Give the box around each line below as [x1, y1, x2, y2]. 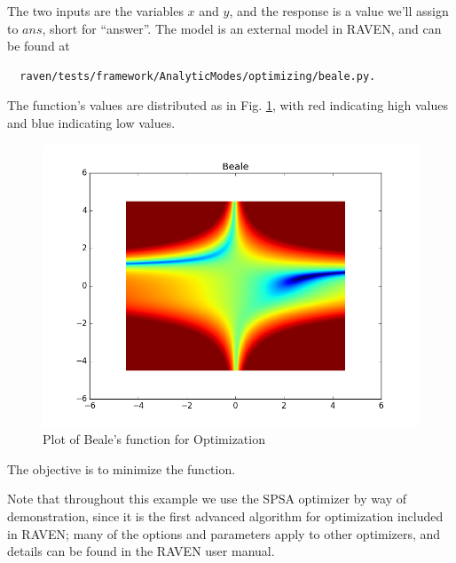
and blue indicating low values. [7, 113, 176, 131]
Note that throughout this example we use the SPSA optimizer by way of [7, 489, 406, 508]
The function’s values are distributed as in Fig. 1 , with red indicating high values [7, 96, 448, 115]
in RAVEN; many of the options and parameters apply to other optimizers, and [7, 524, 441, 543]
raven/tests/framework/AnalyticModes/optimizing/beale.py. [20, 69, 376, 83]
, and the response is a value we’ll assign [229, 2, 449, 20]
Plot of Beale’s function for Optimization [43, 430, 265, 448]
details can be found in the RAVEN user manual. [7, 542, 275, 560]
